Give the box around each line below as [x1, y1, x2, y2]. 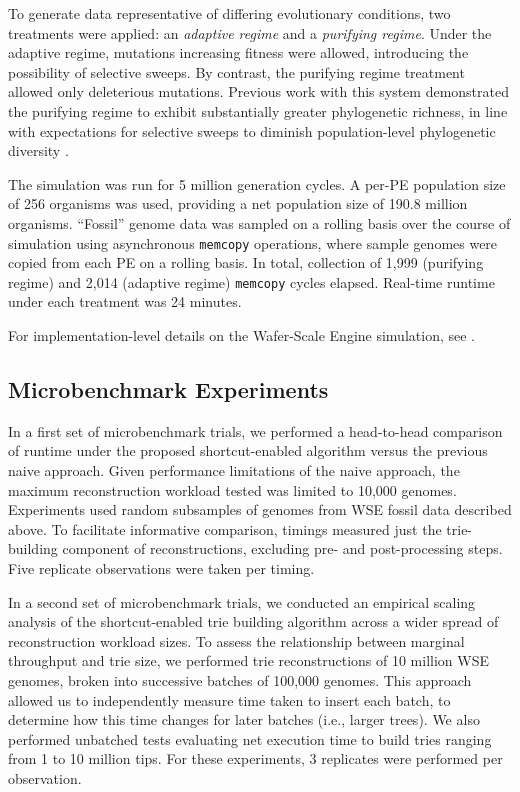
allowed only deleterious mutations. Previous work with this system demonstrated [8, 81, 509, 102]
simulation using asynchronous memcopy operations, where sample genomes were [8, 232, 498, 253]
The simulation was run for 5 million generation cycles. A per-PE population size [8, 173, 506, 194]
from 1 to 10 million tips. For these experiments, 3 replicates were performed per [8, 748, 503, 769]
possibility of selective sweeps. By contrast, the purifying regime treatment [8, 61, 465, 82]
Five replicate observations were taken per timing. [8, 557, 315, 578]
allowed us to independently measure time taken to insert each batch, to [8, 689, 451, 710]
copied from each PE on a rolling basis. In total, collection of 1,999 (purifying [8, 252, 484, 273]
